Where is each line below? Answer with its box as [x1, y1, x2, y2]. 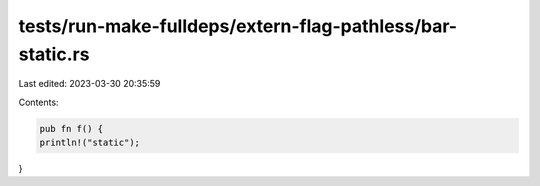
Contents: [18, 96, 59, 108]
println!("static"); [39, 137, 140, 149]
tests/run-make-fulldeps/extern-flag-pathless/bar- [18, 15, 458, 37]
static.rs [18, 43, 90, 65]
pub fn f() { [39, 123, 104, 134]
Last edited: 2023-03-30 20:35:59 [18, 78, 161, 90]
